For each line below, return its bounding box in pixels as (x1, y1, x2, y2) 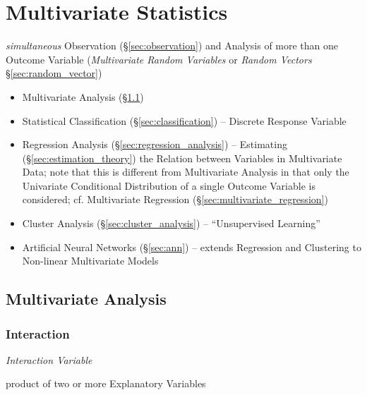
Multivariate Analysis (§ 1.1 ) (22, 89, 144, 104)
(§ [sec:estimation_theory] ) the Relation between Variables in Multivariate (22, 150, 342, 165)
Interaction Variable (6, 352, 92, 367)
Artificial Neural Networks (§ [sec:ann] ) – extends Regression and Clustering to (22, 239, 361, 254)
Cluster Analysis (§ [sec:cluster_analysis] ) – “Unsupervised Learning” (22, 216, 320, 231)
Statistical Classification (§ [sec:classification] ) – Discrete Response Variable (22, 113, 347, 128)
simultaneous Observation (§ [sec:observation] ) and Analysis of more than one (6, 38, 339, 53)
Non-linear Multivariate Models (22, 253, 159, 268)
